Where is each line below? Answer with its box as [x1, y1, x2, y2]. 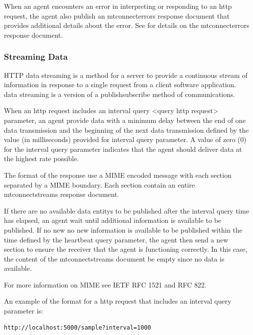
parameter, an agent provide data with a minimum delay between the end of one [4, 115, 246, 125]
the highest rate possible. [4, 153, 79, 164]
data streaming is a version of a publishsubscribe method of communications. [4, 89, 235, 99]
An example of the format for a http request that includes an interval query [4, 296, 231, 306]
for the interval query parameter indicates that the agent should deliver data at [4, 144, 242, 154]
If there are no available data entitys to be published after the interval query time [4, 205, 249, 215]
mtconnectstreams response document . [4, 189, 119, 199]
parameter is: [4, 306, 44, 316]
